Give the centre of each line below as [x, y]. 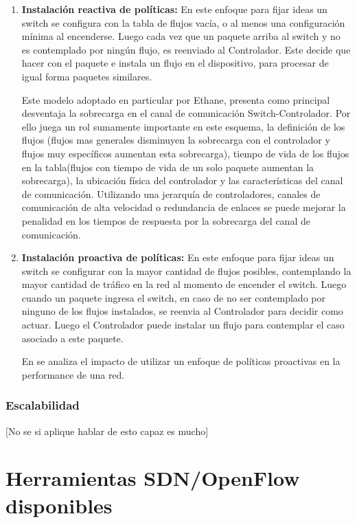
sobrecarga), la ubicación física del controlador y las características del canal [182, 180]
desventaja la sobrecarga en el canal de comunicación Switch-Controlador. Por [186, 113]
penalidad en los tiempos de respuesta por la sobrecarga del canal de [166, 220]
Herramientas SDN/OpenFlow [153, 478]
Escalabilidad [43, 405]
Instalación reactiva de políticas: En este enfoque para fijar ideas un [174, 9]
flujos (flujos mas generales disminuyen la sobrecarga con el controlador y [176, 140]
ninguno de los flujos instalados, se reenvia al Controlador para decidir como [182, 311]
